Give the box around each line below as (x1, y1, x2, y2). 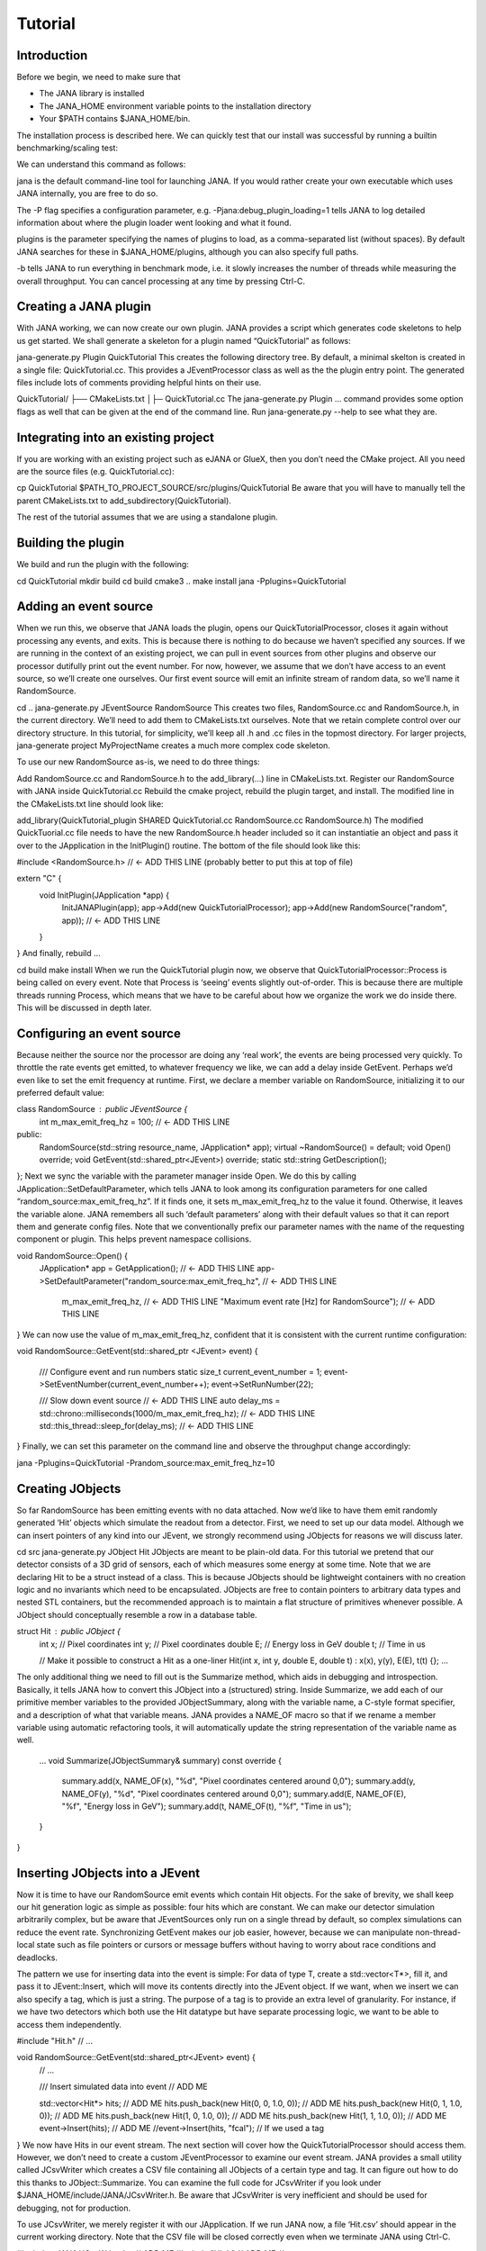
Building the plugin (16, 536, 125, 551)
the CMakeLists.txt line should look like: (16, 798, 164, 809)
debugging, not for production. (16, 2202, 131, 2213)
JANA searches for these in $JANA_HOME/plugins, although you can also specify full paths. (16, 246, 359, 257)
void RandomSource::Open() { (16, 1250, 128, 1261)
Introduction (16, 48, 88, 63)
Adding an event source (16, 599, 154, 614)
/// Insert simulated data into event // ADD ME (39, 2081, 208, 2093)
